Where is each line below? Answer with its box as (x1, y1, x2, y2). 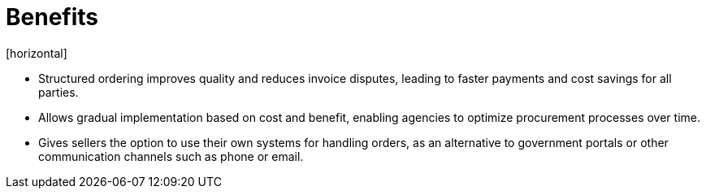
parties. (38, 84, 79, 99)
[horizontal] (6, 45, 67, 60)
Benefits (6, 3, 99, 31)
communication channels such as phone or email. (38, 149, 304, 163)
